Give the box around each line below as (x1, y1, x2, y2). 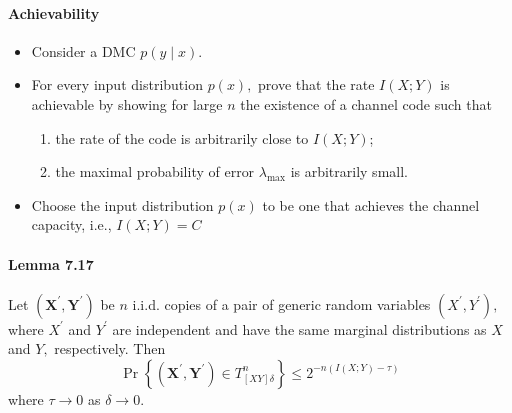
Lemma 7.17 (8, 253, 94, 274)
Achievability (8, 2, 100, 23)
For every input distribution (31, 74, 203, 95)
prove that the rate (258, 74, 375, 95)
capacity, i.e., (31, 214, 112, 235)
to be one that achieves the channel (262, 194, 480, 215)
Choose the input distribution (31, 194, 214, 215)
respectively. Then (54, 338, 166, 359)
